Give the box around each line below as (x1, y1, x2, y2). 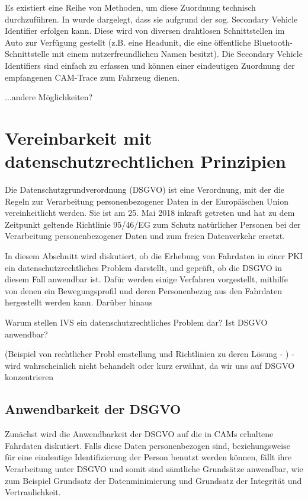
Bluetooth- (254, 36, 293, 48)
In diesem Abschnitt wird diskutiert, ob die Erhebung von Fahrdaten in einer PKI (5, 250, 303, 262)
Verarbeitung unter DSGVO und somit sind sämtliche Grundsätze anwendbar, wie (5, 462, 303, 474)
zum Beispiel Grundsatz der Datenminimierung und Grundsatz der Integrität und (5, 474, 302, 486)
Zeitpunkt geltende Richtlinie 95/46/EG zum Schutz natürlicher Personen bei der (5, 218, 301, 230)
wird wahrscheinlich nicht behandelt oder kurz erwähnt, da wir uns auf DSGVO (5, 359, 295, 371)
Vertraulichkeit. (5, 486, 61, 498)
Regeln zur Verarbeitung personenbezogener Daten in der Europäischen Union (5, 195, 288, 207)
